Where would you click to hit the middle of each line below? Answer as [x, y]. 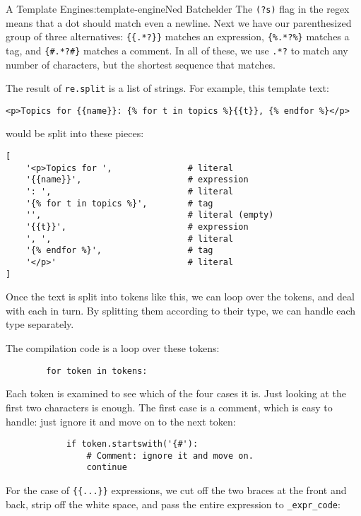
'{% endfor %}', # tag [119, 251]
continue [107, 468]
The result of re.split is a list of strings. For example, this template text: [167, 88]
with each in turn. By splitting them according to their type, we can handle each [181, 310]
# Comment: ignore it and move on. [170, 456]
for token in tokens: [97, 371]
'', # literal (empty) [150, 215]
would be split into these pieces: [75, 133]
